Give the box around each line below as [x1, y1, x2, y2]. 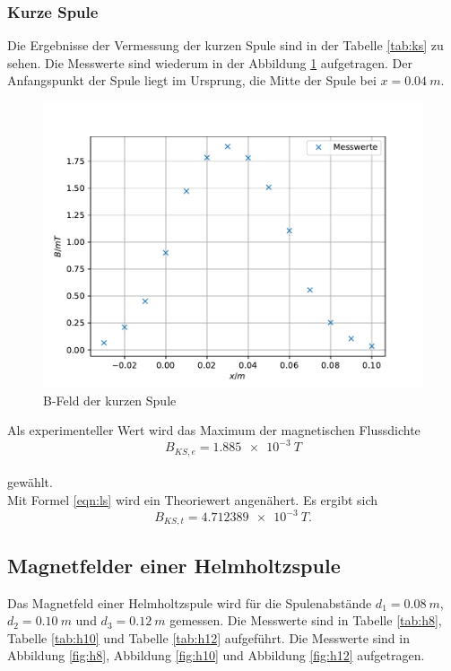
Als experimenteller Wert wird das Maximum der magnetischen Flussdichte [7, 421, 421, 440]
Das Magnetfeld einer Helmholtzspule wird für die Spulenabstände [7, 593, 372, 612]
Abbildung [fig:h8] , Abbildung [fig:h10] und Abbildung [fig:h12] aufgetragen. [7, 646, 425, 665]
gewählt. [7, 473, 53, 492]
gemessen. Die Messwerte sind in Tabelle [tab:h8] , [169, 611, 442, 630]
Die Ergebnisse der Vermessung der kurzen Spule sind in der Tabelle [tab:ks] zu [7, 36, 444, 55]
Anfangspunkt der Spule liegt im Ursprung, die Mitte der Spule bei [7, 71, 377, 90]
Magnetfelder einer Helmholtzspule [7, 551, 341, 579]
